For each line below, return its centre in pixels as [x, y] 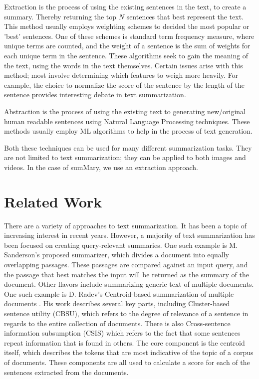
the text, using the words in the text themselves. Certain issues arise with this [124, 65]
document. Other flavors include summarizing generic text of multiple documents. [129, 284]
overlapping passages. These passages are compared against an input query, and [126, 264]
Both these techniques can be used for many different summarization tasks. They [128, 147]
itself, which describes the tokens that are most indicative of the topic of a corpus [129, 352]
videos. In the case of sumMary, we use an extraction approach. [101, 167]
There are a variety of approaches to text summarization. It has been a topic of [126, 225]
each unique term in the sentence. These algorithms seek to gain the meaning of [126, 55]
